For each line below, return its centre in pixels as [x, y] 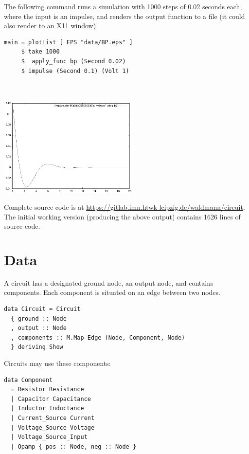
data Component [28, 380]
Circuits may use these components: [57, 363]
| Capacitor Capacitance [51, 399]
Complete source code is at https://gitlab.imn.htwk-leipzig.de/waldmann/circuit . [124, 207]
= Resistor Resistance [47, 390]
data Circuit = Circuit [42, 309]
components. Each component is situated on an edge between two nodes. [112, 292]
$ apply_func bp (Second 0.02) [73, 61]
